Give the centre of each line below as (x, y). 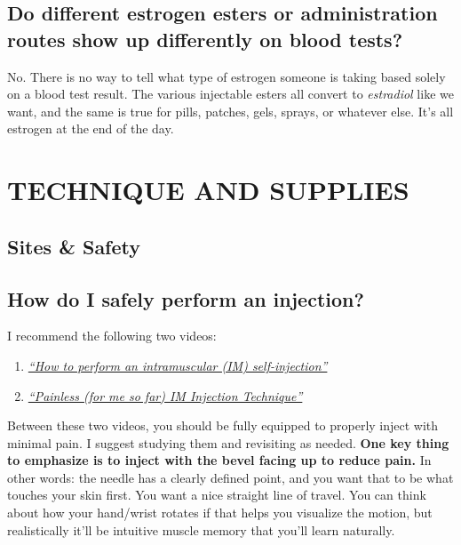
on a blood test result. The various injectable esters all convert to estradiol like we (230, 94)
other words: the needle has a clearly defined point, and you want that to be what (230, 477)
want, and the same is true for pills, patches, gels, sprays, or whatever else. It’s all (230, 111)
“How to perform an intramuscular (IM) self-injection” (178, 365)
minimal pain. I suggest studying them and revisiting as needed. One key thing (228, 442)
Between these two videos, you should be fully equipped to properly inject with (223, 425)
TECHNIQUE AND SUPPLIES (208, 190)
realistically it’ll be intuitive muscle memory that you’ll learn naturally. (201, 529)
